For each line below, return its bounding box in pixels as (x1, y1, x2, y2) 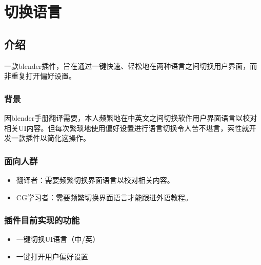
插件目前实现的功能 (4, 214, 80, 226)
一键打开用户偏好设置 (16, 251, 88, 261)
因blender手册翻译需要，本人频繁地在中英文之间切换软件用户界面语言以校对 (4, 112, 257, 123)
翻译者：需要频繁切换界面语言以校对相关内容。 (16, 174, 174, 185)
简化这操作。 (47, 132, 90, 143)
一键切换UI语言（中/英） (16, 234, 100, 244)
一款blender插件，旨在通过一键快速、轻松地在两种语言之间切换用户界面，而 (4, 60, 257, 71)
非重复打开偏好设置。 (4, 70, 76, 81)
